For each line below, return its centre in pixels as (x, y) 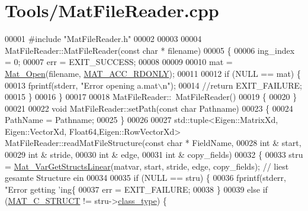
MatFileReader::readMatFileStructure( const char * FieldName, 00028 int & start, (153, 143)
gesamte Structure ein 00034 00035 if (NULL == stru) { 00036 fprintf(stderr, (145, 178)
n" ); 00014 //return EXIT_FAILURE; (232, 85)
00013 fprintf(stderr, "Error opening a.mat (81, 85)
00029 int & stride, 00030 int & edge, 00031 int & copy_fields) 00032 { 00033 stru (154, 155)
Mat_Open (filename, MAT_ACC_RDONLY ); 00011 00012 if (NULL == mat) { (153, 73)
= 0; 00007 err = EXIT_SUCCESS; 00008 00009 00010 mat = (119, 62)
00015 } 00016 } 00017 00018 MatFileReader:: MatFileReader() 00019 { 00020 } (151, 97)
